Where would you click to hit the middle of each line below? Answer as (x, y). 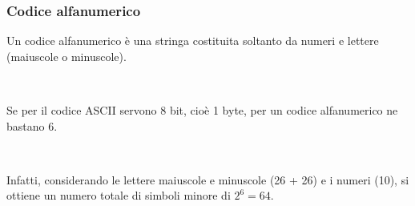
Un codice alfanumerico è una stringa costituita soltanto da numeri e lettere (193, 40)
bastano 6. (32, 125)
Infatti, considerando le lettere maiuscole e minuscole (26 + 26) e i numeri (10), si (208, 179)
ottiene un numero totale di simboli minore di (119, 195)
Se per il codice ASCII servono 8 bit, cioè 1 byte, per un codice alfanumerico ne (202, 110)
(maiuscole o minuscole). (66, 56)
